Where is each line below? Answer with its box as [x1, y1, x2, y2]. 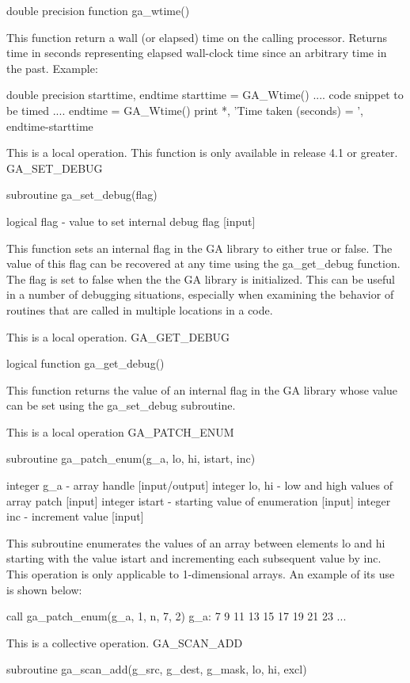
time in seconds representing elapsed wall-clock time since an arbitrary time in [6, 44, 387, 61]
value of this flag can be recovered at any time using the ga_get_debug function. [6, 255, 401, 272]
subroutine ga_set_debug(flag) [6, 186, 158, 203]
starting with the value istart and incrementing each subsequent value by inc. [6, 550, 382, 567]
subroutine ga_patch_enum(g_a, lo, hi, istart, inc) [6, 450, 256, 467]
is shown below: [6, 581, 82, 597]
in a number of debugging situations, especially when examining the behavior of [6, 286, 394, 303]
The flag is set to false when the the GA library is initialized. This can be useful [6, 270, 396, 287]
